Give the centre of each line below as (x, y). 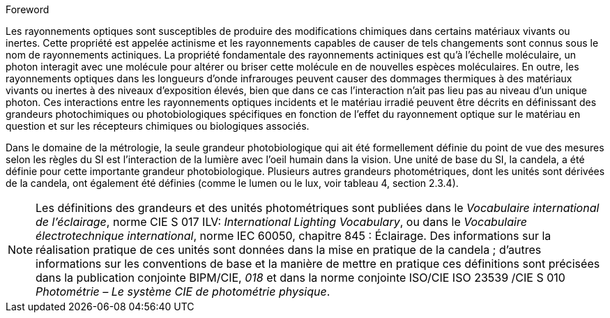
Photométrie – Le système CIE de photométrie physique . (183, 291)
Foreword (28, 9)
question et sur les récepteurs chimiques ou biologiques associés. (158, 126)
